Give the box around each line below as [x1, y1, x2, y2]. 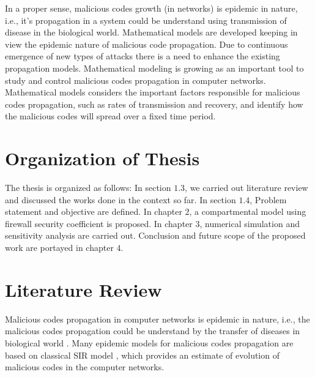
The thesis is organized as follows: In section [5, 181, 171, 194]
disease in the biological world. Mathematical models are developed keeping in [5, 26, 298, 39]
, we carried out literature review [185, 181, 308, 194]
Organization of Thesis [5, 146, 200, 171]
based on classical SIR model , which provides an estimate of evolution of [5, 348, 280, 361]
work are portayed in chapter [5, 241, 114, 254]
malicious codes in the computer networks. [5, 360, 165, 373]
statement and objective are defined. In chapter [5, 205, 182, 218]
